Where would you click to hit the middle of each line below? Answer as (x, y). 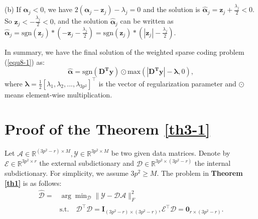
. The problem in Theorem (200, 173)
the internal (213, 163)
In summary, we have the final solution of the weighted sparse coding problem (124, 51)
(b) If (13, 9)
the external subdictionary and (87, 163)
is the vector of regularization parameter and (167, 83)
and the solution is (171, 9)
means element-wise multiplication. (58, 94)
